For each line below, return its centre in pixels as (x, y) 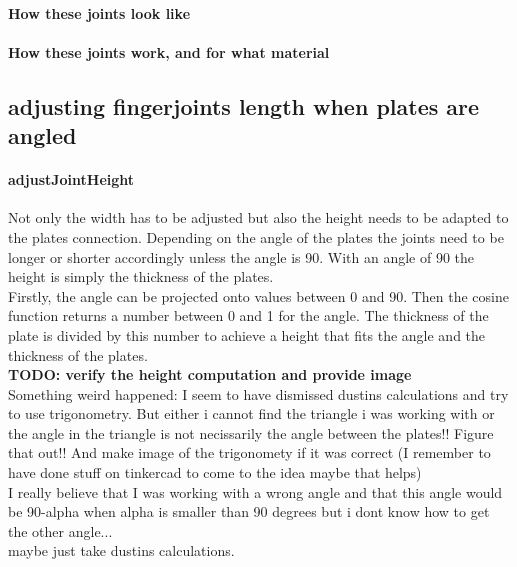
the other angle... (60, 530)
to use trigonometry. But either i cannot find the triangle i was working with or (251, 413)
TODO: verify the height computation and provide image (210, 374)
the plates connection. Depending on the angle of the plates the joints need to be (256, 236)
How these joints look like (99, 12)
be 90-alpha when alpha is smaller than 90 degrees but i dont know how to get (249, 511)
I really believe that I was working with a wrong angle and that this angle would (255, 491)
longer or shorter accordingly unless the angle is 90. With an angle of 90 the (241, 256)
